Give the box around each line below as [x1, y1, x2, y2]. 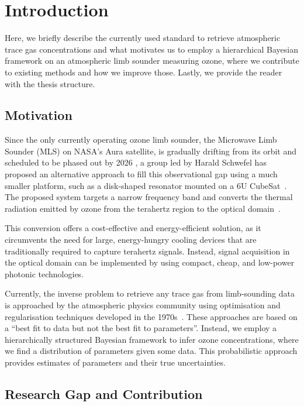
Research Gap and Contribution [5, 384, 203, 402]
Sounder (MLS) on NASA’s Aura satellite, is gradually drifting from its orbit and [5, 144, 296, 157]
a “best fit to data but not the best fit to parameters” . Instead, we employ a [5, 322, 277, 334]
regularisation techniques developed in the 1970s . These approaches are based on [5, 310, 298, 322]
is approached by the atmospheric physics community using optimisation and [5, 299, 281, 311]
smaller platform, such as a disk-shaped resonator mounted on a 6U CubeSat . [5, 179, 287, 191]
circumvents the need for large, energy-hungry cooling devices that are [5, 233, 257, 246]
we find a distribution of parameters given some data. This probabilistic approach [5, 345, 298, 357]
